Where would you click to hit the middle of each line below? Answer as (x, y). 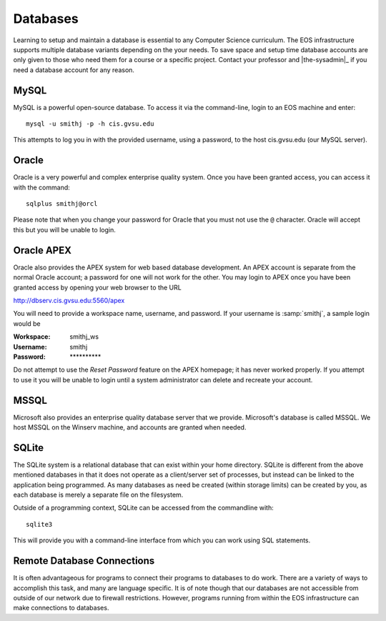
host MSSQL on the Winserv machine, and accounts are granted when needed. (130, 427)
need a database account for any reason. (74, 70)
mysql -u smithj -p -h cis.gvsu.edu (90, 124)
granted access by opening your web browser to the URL (97, 287)
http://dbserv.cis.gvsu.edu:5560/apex (69, 300)
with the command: (42, 187)
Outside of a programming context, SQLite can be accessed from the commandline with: (144, 508)
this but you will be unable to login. (64, 229)
